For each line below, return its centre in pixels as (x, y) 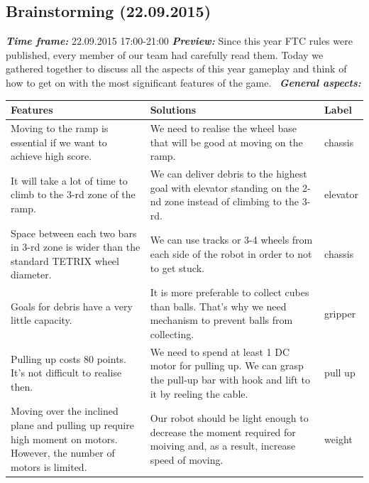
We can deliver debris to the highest (228, 173)
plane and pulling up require (72, 425)
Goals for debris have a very (72, 306)
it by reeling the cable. (199, 393)
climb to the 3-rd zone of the (73, 194)
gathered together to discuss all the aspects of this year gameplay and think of (176, 69)
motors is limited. (49, 466)
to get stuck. (177, 267)
